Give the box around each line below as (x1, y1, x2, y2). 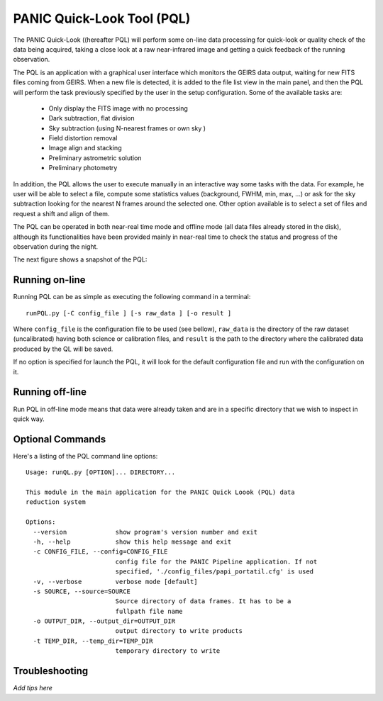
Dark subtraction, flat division (48, 114, 135, 123)
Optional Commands (13, 433, 106, 445)
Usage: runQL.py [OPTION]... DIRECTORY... (26, 469, 176, 476)
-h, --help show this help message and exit (33, 537, 232, 546)
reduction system (26, 498, 86, 506)
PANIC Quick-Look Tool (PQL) (13, 11, 191, 26)
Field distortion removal (48, 134, 118, 142)
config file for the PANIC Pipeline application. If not (115, 557, 318, 566)
